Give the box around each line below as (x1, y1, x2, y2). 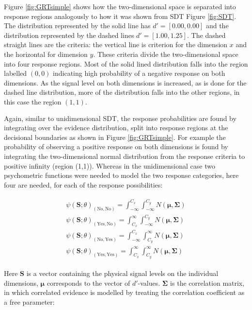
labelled (4, 68, 27, 78)
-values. (138, 277, 160, 288)
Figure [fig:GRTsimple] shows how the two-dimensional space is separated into (4, 1, 236, 11)
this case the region (4, 96, 62, 106)
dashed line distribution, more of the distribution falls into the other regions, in (4, 87, 240, 97)
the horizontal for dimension (4, 49, 88, 59)
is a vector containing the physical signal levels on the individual (26, 268, 219, 278)
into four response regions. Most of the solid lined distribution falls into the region (4, 58, 248, 69)
